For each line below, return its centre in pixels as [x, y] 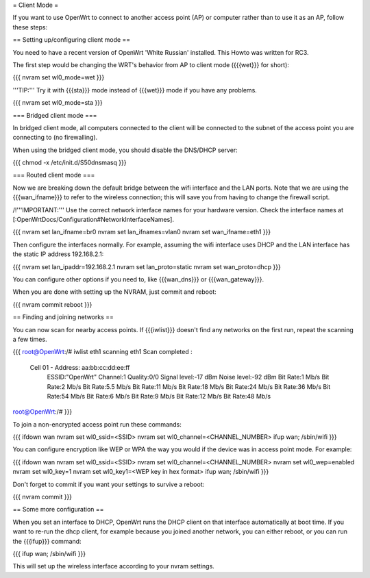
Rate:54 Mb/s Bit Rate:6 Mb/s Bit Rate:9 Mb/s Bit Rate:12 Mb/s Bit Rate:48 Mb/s [159, 396]
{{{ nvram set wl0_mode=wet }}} [59, 77]
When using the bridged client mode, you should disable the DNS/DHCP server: [125, 150]
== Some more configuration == [58, 510]
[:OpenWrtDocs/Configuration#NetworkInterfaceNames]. [94, 220]
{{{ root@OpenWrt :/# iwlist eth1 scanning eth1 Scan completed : [103, 352]
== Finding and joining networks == [63, 317]
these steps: [30, 27]
